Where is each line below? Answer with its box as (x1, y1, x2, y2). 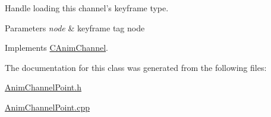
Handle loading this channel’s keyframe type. (5, 2, 169, 14)
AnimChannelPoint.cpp (5, 100, 90, 113)
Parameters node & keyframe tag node (5, 21, 145, 34)
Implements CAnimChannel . (5, 41, 108, 54)
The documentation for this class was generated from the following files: (5, 61, 267, 73)
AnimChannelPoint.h (5, 81, 81, 93)
